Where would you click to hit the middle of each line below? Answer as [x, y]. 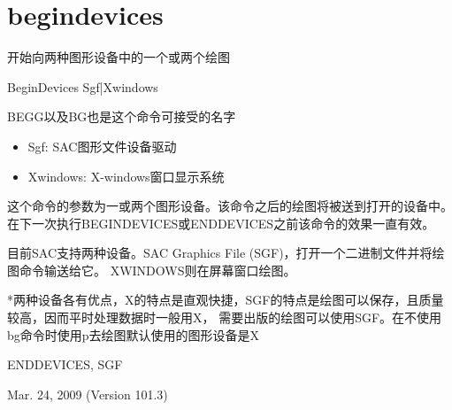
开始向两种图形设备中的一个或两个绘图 [119, 57]
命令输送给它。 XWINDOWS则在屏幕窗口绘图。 [157, 270]
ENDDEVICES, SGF [65, 364]
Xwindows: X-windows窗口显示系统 [126, 176]
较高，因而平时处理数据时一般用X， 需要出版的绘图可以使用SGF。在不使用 [225, 317]
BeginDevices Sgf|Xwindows [83, 86]
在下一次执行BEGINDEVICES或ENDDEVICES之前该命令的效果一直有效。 [221, 223]
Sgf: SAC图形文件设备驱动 [102, 146]
